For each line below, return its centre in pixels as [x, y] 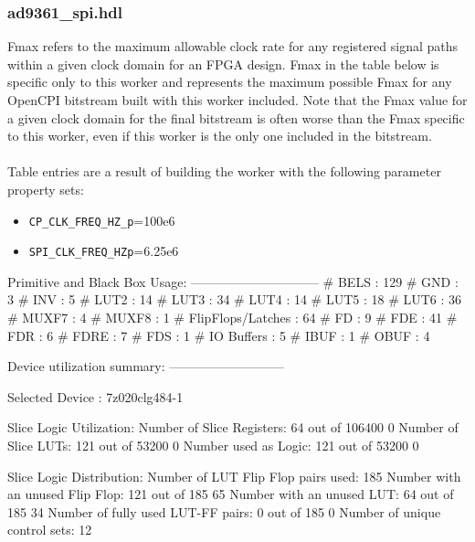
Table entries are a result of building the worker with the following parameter [224, 171]
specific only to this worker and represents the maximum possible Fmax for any [230, 82]
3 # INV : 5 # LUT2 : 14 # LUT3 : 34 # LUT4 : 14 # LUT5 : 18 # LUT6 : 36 [235, 299]
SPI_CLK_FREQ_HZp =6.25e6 [104, 251]
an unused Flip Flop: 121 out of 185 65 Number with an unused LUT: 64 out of [231, 494]
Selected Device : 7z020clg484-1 [95, 396]
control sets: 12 [50, 530]
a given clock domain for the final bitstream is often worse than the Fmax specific [236, 117]
